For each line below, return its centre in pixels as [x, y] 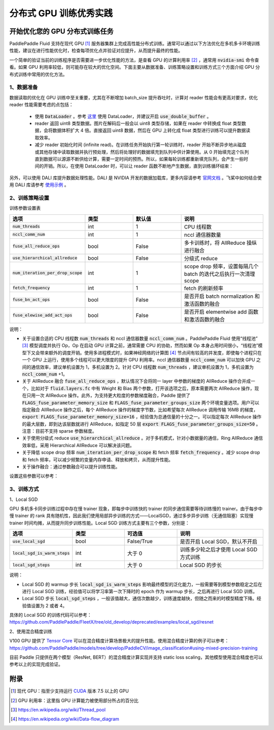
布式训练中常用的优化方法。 [38, 74]
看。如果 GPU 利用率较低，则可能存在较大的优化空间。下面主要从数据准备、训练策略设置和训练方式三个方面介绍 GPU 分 [135, 67]
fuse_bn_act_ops [31, 300]
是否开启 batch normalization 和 [222, 296]
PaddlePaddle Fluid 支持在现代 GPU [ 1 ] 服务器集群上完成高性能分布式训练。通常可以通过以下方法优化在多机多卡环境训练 [135, 44]
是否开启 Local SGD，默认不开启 [219, 542]
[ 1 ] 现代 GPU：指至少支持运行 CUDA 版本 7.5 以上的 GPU [70, 691]
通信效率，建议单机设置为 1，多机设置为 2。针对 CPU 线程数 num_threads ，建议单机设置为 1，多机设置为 [142, 367]
